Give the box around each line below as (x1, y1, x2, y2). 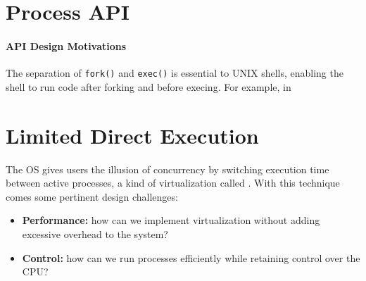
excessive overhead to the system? (22, 226, 168, 241)
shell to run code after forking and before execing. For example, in (6, 79, 291, 94)
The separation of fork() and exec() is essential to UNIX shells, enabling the (6, 65, 343, 80)
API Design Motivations (6, 38, 127, 53)
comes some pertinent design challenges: (6, 189, 178, 204)
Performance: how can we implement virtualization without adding (22, 213, 320, 227)
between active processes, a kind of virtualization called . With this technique (6, 175, 340, 190)
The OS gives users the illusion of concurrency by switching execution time (6, 161, 329, 176)
